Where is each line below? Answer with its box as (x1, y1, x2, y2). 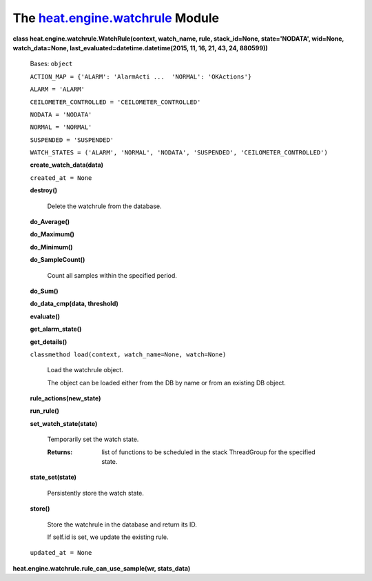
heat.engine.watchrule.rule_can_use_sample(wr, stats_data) (12, 564, 191, 572)
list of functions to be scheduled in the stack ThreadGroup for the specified (101, 448, 316, 456)
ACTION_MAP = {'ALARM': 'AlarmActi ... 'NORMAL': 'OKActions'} (30, 72, 252, 81)
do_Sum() (30, 287, 59, 295)
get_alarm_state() (30, 325, 82, 334)
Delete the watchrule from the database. (47, 202, 162, 210)
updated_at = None (30, 549, 92, 557)
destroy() (30, 186, 58, 194)
